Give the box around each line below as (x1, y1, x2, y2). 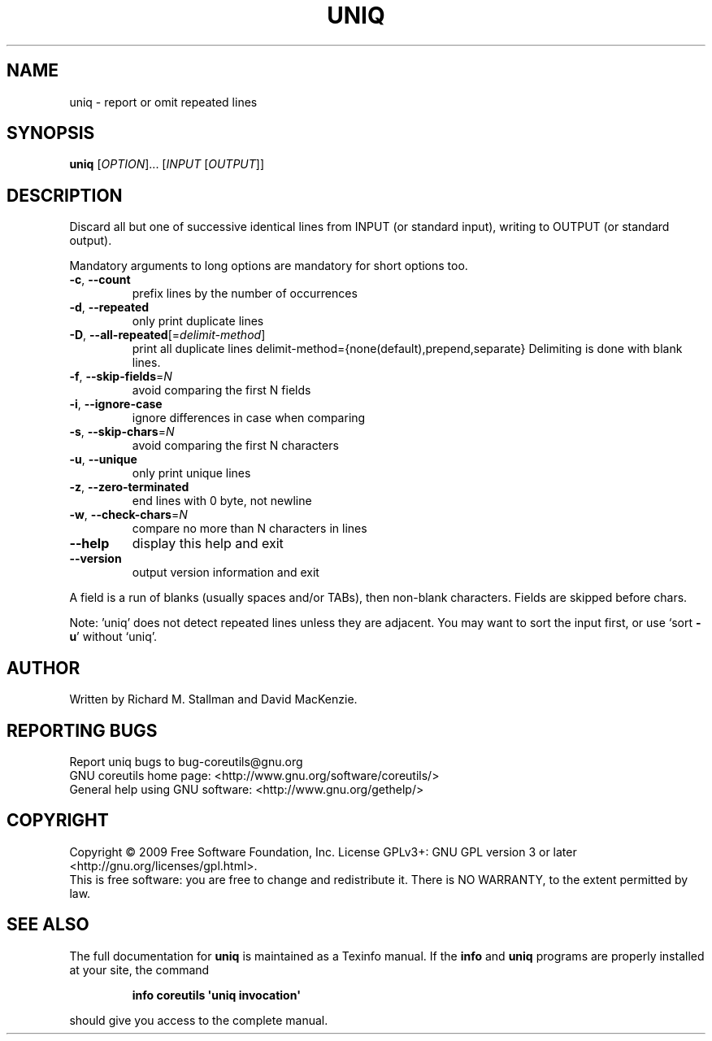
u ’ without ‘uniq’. (69, 629, 158, 644)
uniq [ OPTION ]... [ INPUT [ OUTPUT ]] (69, 157, 265, 172)
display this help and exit (132, 535, 284, 552)
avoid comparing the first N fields (132, 383, 311, 398)
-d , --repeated (69, 300, 150, 315)
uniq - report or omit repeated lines (69, 94, 258, 109)
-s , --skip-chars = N (69, 425, 175, 439)
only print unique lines (132, 466, 251, 481)
